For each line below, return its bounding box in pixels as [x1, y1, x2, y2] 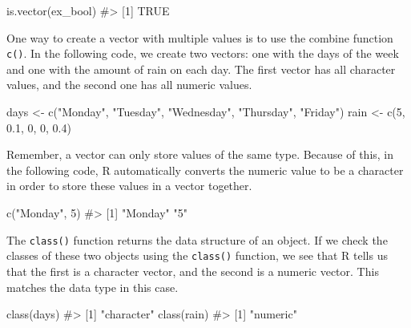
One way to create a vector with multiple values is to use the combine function [6, 29, 393, 46]
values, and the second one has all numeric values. [6, 76, 252, 93]
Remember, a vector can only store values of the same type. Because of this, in [6, 146, 394, 163]
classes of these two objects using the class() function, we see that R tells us [6, 247, 388, 264]
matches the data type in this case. [6, 278, 179, 295]
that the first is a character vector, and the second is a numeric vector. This [6, 262, 379, 279]
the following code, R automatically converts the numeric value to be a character [6, 161, 404, 178]
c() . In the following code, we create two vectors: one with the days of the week [6, 45, 399, 62]
